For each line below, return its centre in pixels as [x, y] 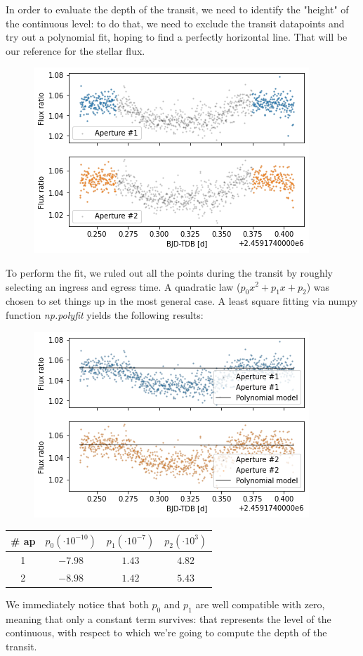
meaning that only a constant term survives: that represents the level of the [169, 618]
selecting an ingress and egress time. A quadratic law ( [123, 286]
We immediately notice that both [77, 604]
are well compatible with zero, [260, 604]
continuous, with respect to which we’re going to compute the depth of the [166, 632]
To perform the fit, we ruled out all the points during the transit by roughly [169, 272]
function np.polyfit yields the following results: [105, 314]
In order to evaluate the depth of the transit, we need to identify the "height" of [177, 9]
